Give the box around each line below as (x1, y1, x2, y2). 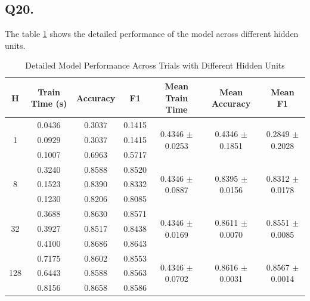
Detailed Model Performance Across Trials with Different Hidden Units (25, 59, 285, 72)
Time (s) (30, 97, 67, 110)
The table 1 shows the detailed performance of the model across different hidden (5, 27, 299, 40)
